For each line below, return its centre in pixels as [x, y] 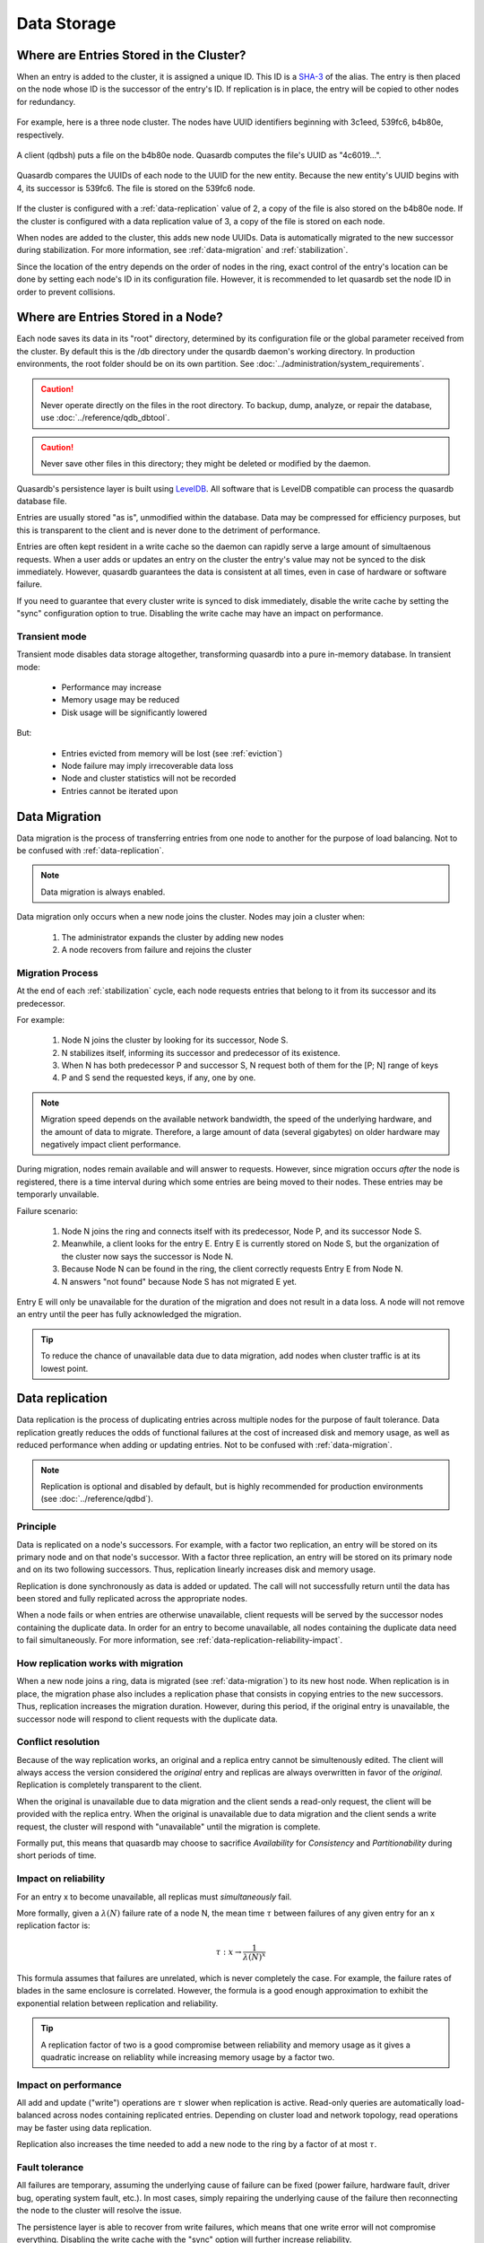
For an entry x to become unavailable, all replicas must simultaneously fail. [154, 1897]
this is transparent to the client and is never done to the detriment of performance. [169, 530]
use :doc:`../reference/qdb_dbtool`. [105, 418]
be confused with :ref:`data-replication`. [91, 851]
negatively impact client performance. [111, 1145]
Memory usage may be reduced [121, 700]
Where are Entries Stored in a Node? [120, 317]
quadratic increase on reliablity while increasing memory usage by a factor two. [188, 2057]
